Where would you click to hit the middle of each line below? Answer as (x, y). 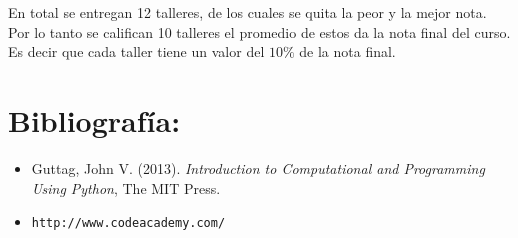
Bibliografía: (94, 119)
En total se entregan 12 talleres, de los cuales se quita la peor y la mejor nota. (247, 12)
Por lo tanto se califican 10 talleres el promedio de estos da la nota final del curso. (259, 31)
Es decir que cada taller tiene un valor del (136, 51)
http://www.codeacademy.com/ (128, 223)
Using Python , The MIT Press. (126, 187)
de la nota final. (347, 51)
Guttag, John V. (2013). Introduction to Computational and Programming (258, 167)
